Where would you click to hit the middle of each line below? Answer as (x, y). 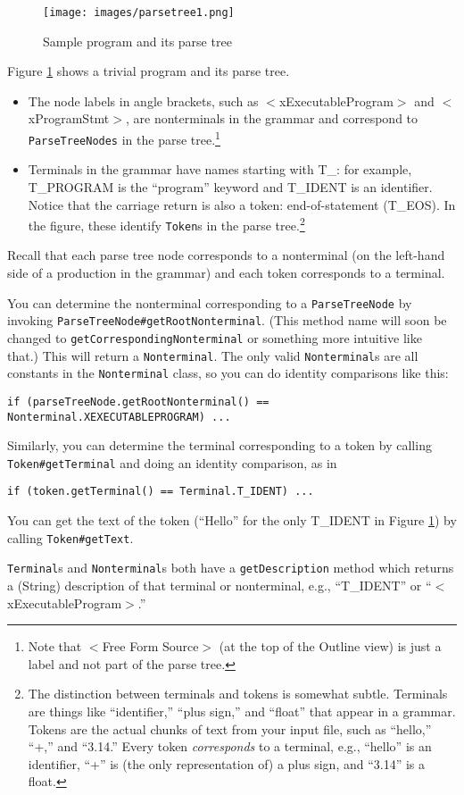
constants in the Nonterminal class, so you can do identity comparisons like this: (228, 373)
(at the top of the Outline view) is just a (330, 646)
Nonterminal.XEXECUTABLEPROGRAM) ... (119, 417)
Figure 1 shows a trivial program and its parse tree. (149, 71)
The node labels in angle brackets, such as (143, 100)
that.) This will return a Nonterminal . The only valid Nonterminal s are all (213, 355)
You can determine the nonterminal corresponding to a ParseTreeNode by (210, 302)
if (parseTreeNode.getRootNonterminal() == (138, 402)
